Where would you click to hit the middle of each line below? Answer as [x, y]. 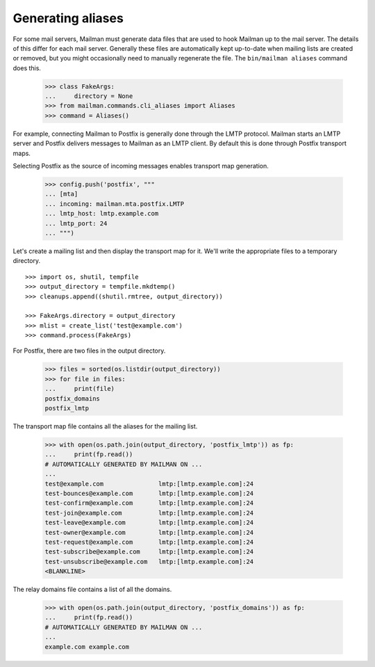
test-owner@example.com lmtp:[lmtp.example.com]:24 [149, 532]
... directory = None [89, 96]
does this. [27, 68]
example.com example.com [87, 646]
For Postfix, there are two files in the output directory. [89, 351]
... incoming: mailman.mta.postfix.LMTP [114, 204]
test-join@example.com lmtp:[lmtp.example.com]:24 [149, 513]
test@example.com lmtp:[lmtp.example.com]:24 [149, 484]
